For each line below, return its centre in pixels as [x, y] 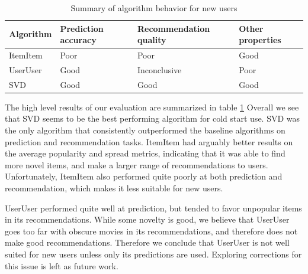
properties [260, 40]
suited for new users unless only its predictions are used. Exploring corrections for [153, 254]
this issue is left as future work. [62, 265]
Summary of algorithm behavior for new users [154, 8]
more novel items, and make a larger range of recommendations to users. [137, 164]
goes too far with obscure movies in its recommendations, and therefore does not [151, 231]
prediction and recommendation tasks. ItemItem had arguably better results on [149, 141]
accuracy [78, 40]
